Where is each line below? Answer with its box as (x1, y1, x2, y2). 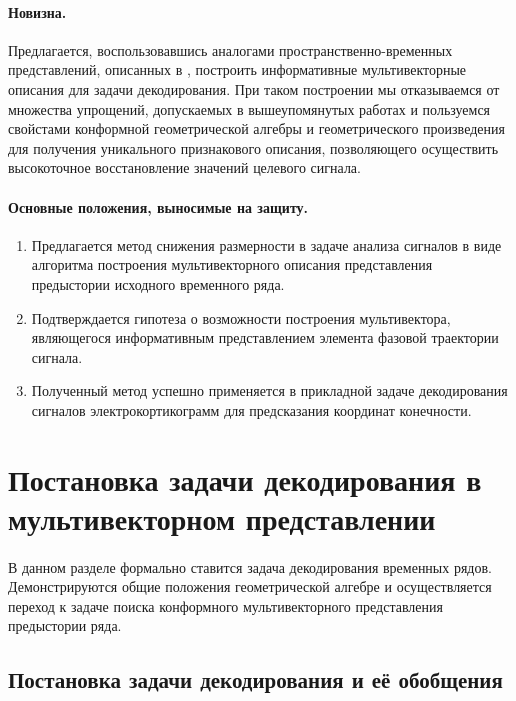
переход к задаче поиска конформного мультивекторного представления (8, 595, 443, 616)
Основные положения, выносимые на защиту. (8, 196, 309, 217)
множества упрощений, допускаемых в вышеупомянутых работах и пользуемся (8, 98, 491, 119)
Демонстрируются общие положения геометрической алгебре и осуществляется (8, 576, 492, 597)
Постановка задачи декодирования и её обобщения (8, 664, 503, 695)
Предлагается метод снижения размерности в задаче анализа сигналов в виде (31, 234, 502, 255)
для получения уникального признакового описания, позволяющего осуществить (8, 137, 499, 158)
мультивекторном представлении (8, 497, 436, 538)
